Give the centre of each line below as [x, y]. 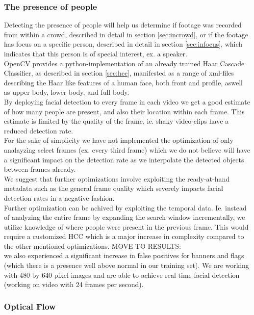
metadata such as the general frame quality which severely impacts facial [114, 188]
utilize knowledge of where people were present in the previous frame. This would [126, 226]
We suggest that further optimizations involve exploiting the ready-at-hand [117, 178]
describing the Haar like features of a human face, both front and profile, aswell [123, 82]
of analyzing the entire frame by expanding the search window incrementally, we [125, 217]
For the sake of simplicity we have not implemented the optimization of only [119, 140]
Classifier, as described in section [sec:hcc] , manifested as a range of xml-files [119, 73]
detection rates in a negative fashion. [59, 197]
